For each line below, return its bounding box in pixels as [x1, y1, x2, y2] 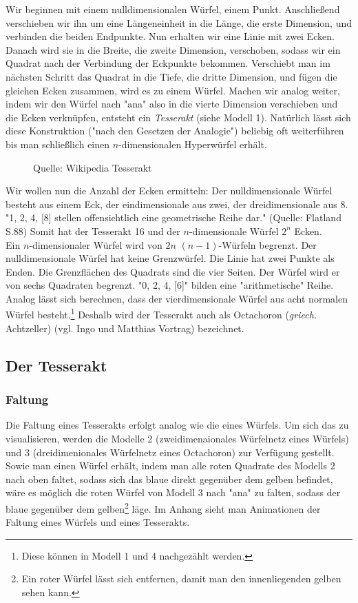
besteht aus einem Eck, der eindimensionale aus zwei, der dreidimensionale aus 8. [6, 196, 348, 211]
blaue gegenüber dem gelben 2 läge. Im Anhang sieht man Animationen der [6, 499, 321, 515]
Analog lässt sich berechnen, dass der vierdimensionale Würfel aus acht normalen [6, 291, 348, 305]
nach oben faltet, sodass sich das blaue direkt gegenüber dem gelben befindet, [6, 471, 333, 486]
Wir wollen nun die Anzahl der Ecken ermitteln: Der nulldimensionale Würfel [6, 183, 333, 198]
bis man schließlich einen [6, 136, 110, 151]
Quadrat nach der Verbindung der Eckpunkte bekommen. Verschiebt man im [6, 56, 330, 70]
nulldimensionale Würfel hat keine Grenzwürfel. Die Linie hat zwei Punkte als [6, 251, 335, 265]
